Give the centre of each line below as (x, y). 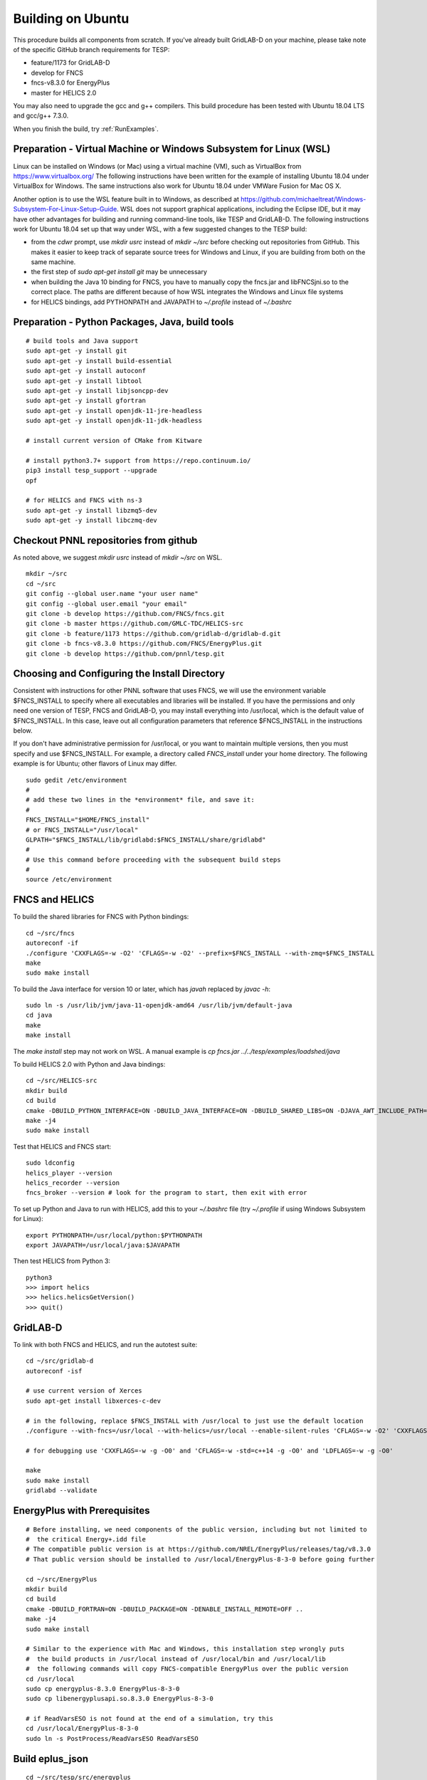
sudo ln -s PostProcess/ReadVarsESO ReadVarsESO (112, 1738)
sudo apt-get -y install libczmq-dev (92, 520)
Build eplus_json (51, 1759)
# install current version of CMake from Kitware (114, 440)
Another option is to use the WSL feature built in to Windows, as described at (126, 199)
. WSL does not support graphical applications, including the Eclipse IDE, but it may (238, 209)
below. (23, 731)
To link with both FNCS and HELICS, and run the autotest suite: (105, 1344)
